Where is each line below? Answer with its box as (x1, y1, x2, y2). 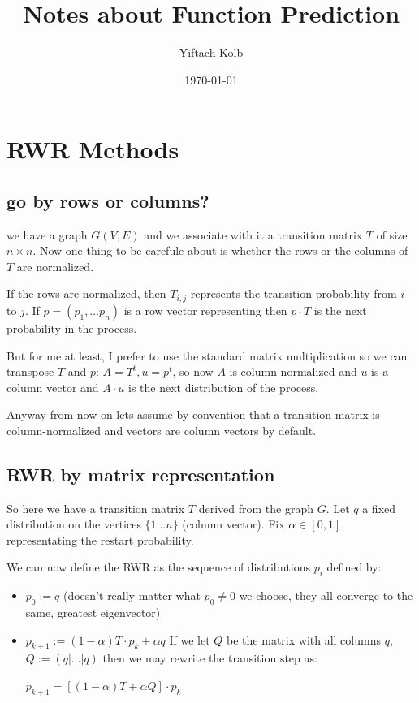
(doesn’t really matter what (63, 587, 201, 604)
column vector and (6, 378, 99, 395)
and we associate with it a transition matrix (144, 226, 363, 243)
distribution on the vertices (6, 515, 141, 533)
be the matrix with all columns (227, 631, 381, 648)
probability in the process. (6, 319, 137, 336)
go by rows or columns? (6, 188, 209, 213)
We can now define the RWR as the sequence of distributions (6, 559, 311, 576)
